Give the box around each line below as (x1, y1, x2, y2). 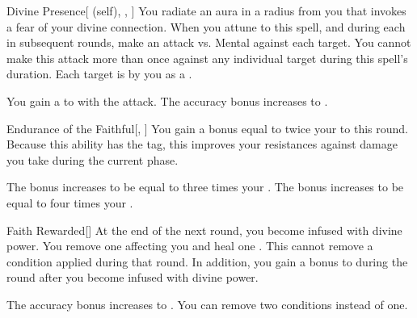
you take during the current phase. (6, 151, 179, 168)
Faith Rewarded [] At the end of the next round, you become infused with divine (6, 221, 402, 238)
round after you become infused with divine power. (6, 269, 259, 286)
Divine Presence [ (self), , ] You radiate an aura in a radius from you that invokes (6, 2, 406, 19)
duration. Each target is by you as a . (6, 65, 192, 82)
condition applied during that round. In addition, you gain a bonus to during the (6, 253, 408, 270)
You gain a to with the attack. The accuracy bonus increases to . (6, 92, 328, 109)
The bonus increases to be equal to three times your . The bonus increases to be (6, 178, 404, 195)
